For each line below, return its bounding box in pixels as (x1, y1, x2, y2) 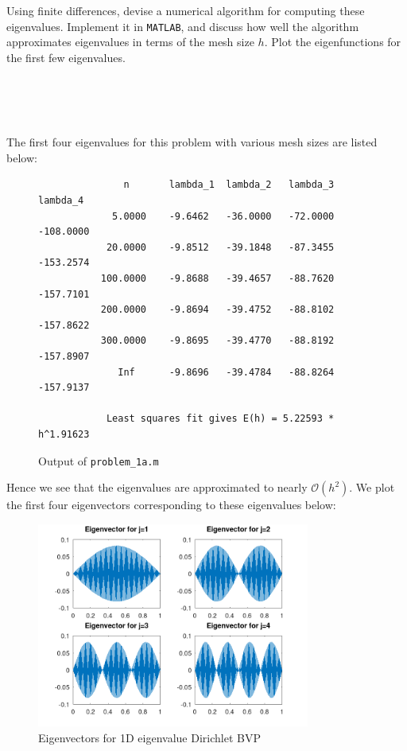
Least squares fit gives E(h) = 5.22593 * (106, 413, 335, 425)
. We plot (349, 479, 395, 496)
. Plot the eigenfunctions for (264, 33, 401, 50)
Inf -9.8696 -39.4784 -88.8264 (118, 366, 335, 378)
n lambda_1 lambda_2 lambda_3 (123, 179, 335, 191)
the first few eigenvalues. (6, 49, 126, 65)
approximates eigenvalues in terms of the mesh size (6, 33, 254, 50)
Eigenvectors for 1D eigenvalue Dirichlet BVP (38, 729, 261, 745)
